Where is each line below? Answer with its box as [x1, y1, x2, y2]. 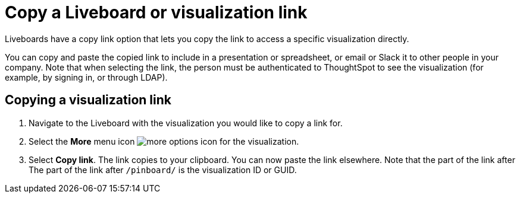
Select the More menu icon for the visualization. [29, 136, 299, 146]
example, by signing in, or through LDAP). [5, 72, 168, 82]
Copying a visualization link [5, 92, 171, 108]
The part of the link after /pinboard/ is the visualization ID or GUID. [29, 164, 297, 175]
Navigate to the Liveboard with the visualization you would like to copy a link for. [29, 117, 343, 128]
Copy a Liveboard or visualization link [5, 2, 308, 23]
